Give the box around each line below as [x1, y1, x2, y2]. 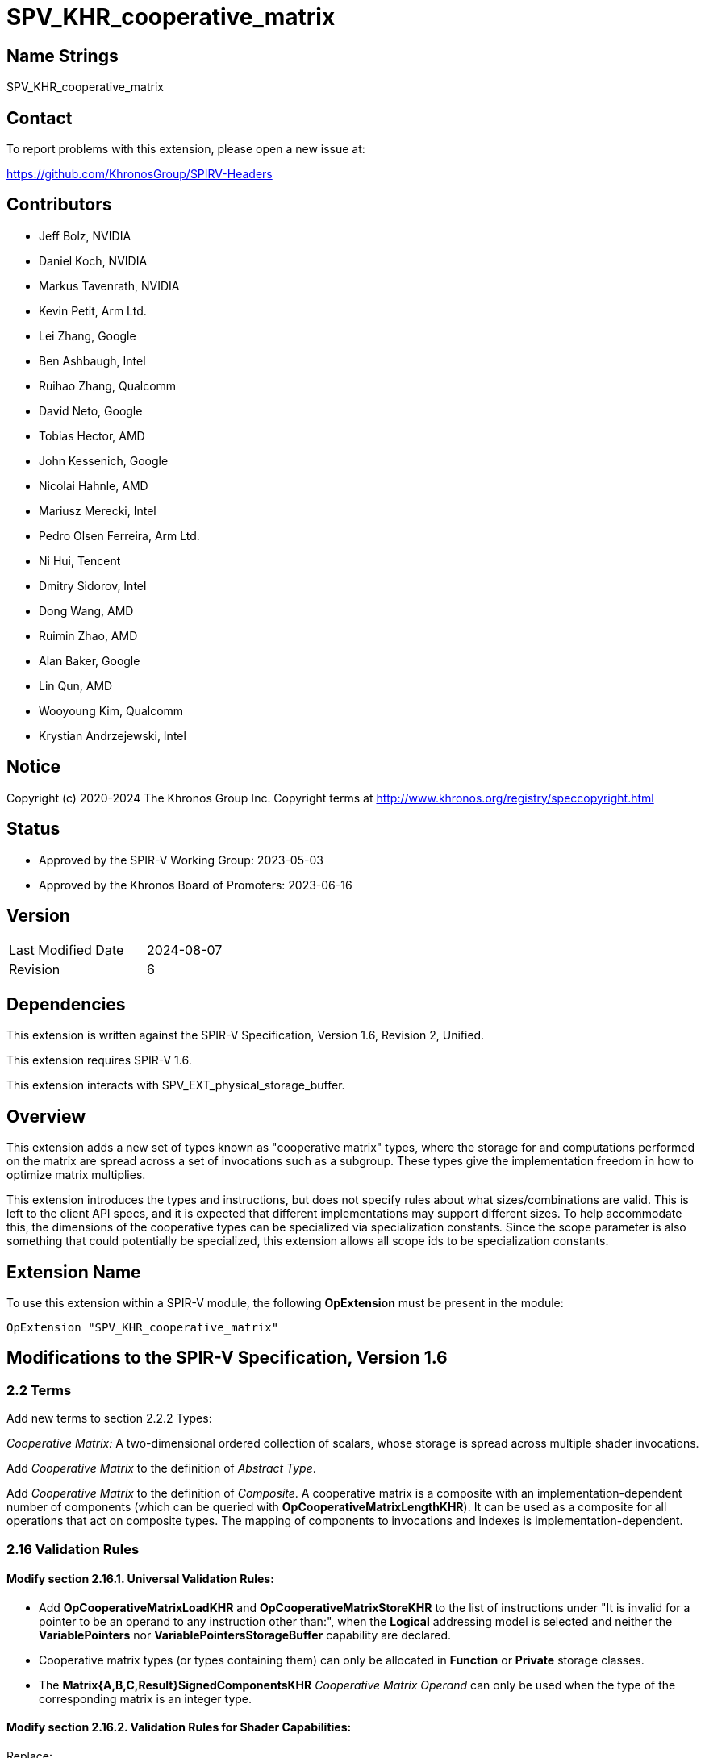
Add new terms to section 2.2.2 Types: [6, 1411, 212, 1426]
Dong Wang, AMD [39, 603, 134, 618]
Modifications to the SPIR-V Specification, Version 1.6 [6, 1348, 448, 1368]
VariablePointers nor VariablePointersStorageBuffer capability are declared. [39, 1627, 452, 1642]
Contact [6, 107, 73, 128]
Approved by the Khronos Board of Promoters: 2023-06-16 [39, 877, 352, 892]
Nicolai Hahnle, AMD [39, 478, 148, 493]
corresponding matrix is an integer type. [39, 1691, 252, 1706]
